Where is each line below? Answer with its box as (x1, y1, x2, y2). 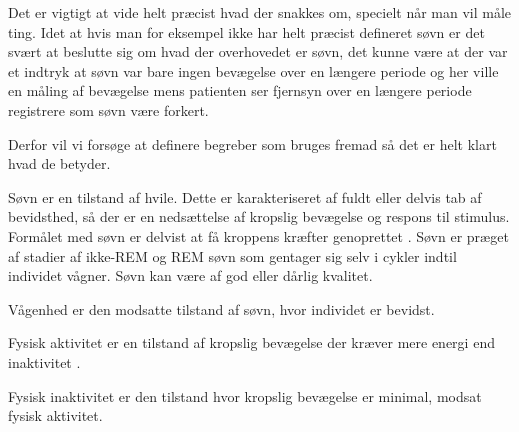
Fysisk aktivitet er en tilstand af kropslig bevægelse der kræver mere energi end (8, 332, 495, 353)
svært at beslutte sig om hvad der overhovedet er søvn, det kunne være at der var (8, 41, 508, 62)
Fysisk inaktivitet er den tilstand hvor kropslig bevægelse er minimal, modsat (8, 385, 482, 406)
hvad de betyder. (8, 153, 111, 174)
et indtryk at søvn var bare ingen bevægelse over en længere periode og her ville (8, 60, 499, 81)
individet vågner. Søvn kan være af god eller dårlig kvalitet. (8, 265, 373, 286)
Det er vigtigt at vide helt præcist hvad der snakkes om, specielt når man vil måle (8, 2, 512, 22)
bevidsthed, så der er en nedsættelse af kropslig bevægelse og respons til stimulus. (8, 206, 510, 227)
